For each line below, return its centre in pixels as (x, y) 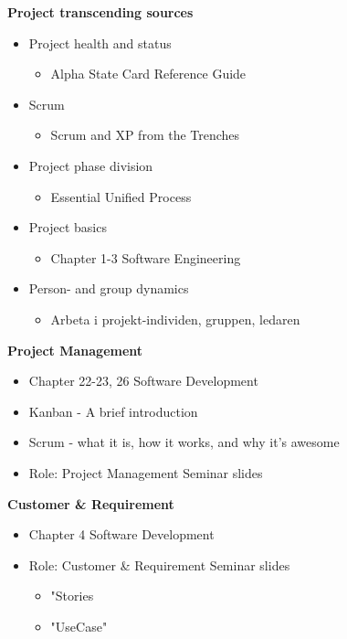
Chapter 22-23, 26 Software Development (143, 381)
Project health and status (100, 43)
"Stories (72, 596)
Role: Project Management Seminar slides (146, 472)
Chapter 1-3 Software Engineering (146, 257)
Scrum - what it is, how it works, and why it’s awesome (184, 442)
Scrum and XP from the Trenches (145, 135)
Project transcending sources (100, 12)
